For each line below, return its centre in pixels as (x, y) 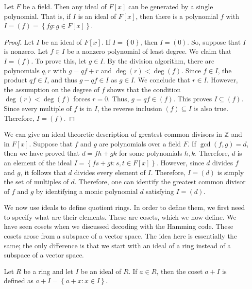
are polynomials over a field (140, 143)
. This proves (193, 99)
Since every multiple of (38, 108)
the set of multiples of (36, 182)
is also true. (211, 108)
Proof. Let (19, 41)
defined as (19, 281)
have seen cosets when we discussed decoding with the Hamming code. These (119, 226)
